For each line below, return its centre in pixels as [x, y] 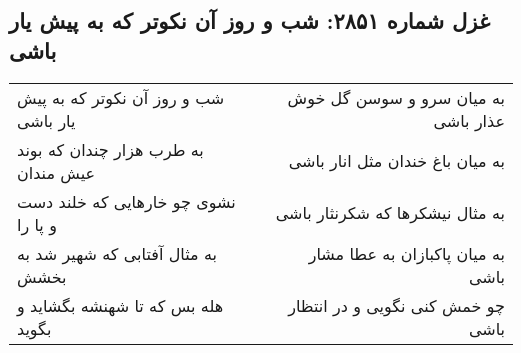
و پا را [37, 224]
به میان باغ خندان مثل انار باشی [396, 161]
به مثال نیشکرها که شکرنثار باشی [390, 213]
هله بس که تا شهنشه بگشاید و [120, 305]
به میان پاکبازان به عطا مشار [406, 253]
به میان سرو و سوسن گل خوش [396, 97]
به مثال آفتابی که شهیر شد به [117, 253]
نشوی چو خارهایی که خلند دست [126, 201]
